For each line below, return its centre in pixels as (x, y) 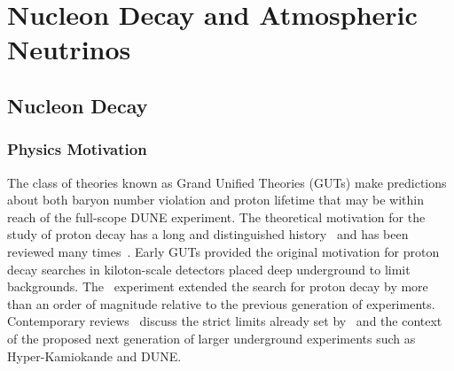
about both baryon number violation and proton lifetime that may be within (215, 200)
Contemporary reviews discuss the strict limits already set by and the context (225, 321)
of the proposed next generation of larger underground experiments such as (211, 338)
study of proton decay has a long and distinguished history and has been (208, 234)
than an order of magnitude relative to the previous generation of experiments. (221, 303)
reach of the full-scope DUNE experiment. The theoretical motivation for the (216, 216)
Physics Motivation (77, 149)
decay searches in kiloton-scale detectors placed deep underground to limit (209, 269)
